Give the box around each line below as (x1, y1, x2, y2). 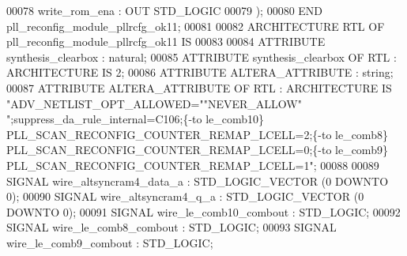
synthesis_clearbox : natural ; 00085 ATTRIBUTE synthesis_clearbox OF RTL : (6, 48, 397, 65)
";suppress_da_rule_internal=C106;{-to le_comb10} (6, 111, 265, 127)
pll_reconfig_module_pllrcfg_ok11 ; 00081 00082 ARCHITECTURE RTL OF (6, 17, 385, 34)
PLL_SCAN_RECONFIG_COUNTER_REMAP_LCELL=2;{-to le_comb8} (6, 126, 388, 142)
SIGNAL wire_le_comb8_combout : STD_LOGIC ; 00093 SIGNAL (6, 219, 337, 235)
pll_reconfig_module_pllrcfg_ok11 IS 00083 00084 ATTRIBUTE (6, 33, 326, 50)
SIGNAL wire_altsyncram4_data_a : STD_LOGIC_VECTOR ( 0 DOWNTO (6, 172, 389, 189)
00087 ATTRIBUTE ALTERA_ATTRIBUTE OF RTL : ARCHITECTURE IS (6, 79, 392, 96)
